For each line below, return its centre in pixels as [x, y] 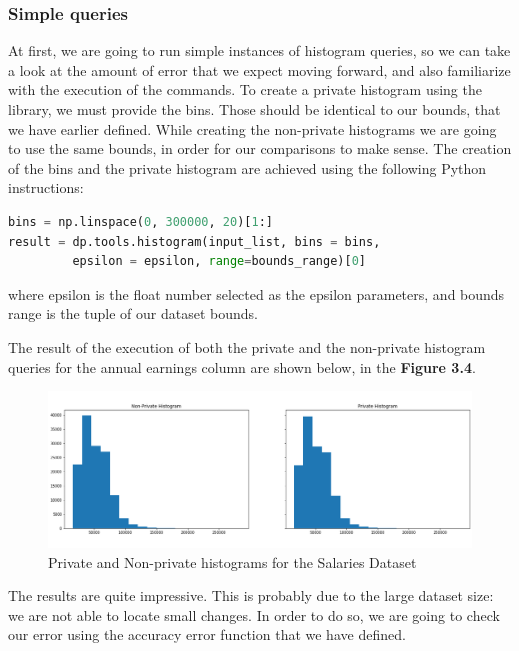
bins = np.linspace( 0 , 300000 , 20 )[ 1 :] [140, 221]
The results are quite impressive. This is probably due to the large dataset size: [251, 595]
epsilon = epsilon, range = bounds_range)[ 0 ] [219, 261]
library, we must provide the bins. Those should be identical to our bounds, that [254, 109]
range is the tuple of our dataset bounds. [133, 313]
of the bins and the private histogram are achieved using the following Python [247, 167]
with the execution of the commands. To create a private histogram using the [245, 89]
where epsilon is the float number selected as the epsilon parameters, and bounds [256, 293]
